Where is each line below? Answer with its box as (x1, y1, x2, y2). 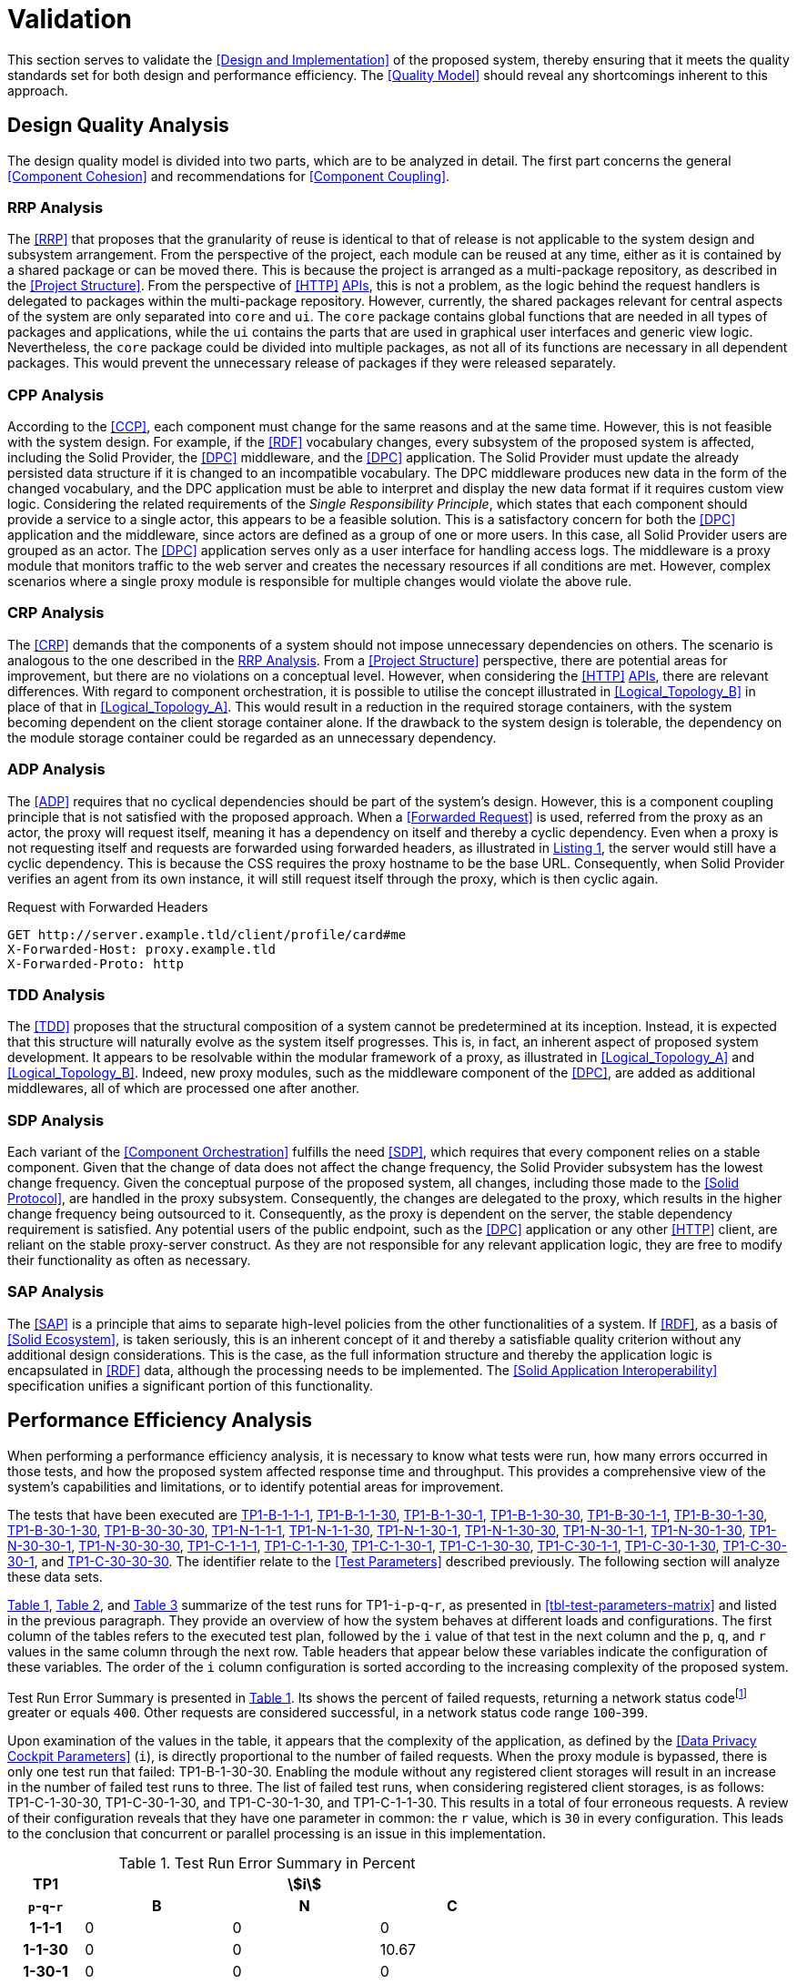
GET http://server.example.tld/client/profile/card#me (7, 926, 407, 942)
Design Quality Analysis (7, 114, 229, 137)
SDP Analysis (7, 1110, 105, 1129)
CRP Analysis (7, 603, 105, 623)
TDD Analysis (7, 985, 106, 1004)
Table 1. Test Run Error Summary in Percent (118, 1854, 416, 1873)
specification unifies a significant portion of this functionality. (7, 1377, 374, 1393)
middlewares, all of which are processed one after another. (7, 1080, 360, 1097)
